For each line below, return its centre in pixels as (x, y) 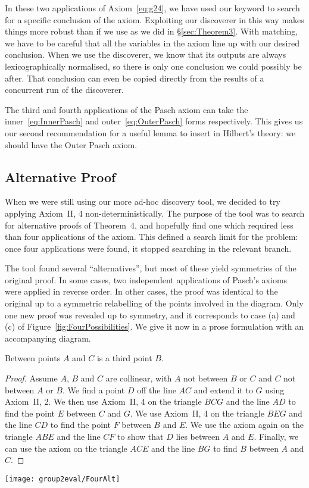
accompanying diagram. (48, 338)
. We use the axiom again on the (245, 425)
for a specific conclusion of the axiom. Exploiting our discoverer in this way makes (154, 19)
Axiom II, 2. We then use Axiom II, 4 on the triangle (103, 401)
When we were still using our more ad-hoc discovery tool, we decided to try (143, 201)
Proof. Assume (31, 378)
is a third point (124, 358)
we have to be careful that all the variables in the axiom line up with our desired (152, 43)
